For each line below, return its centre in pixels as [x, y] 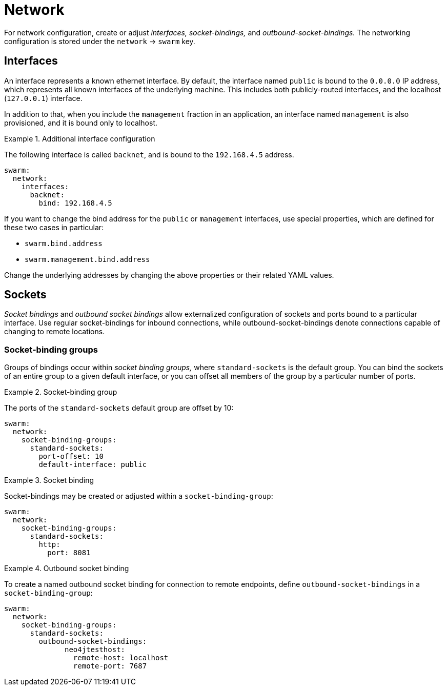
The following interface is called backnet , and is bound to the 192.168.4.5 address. [149, 154]
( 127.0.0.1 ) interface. [43, 98]
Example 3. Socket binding [49, 480]
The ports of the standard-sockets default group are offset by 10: [119, 408]
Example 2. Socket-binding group [61, 392]
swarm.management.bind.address [87, 259]
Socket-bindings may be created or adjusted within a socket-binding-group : [139, 496]
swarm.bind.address [64, 243]
